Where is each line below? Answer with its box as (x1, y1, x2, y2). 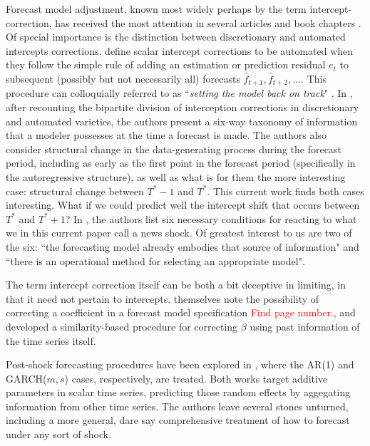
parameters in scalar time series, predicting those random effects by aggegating (6, 385, 351, 400)
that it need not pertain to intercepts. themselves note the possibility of (6, 291, 319, 306)
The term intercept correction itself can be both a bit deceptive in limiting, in (6, 277, 346, 292)
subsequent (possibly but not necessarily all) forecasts (6, 71, 240, 85)
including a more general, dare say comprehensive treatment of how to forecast (6, 413, 350, 427)
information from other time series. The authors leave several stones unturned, (6, 398, 349, 413)
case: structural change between (6, 183, 144, 198)
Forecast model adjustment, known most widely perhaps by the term (6, 1, 307, 16)
